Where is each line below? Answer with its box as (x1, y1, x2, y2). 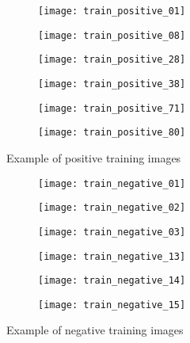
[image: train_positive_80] (38, 127, 186, 139)
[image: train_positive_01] (38, 6, 186, 17)
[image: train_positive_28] (38, 54, 186, 66)
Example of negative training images (6, 322, 184, 338)
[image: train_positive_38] (38, 78, 186, 90)
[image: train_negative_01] (38, 177, 186, 189)
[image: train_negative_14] (38, 275, 186, 287)
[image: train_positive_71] (38, 102, 186, 114)
